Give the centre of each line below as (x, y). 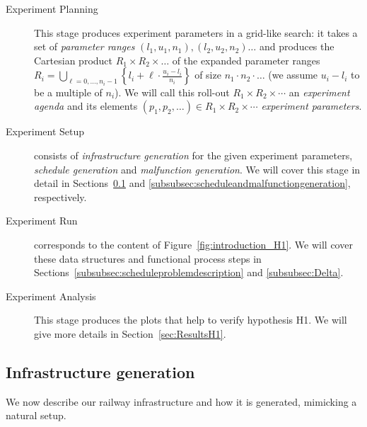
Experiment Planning (52, 8)
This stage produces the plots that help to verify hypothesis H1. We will (191, 320)
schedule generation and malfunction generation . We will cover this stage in (197, 169)
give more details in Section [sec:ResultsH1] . (130, 333)
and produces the (297, 46)
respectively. (60, 197)
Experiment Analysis (51, 296)
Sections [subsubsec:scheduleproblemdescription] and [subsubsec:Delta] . (189, 272)
